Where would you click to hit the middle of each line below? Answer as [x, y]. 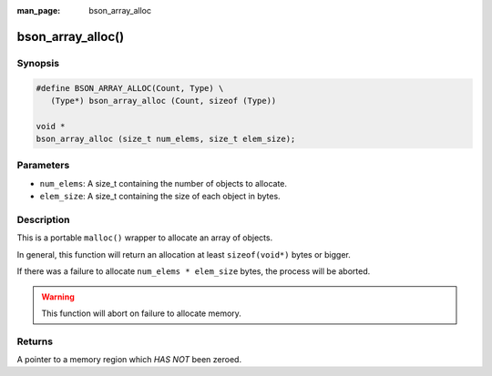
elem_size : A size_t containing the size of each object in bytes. [160, 197]
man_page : [39, 10]
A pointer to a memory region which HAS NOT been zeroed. [129, 360]
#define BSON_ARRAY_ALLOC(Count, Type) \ [130, 88]
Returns [35, 341]
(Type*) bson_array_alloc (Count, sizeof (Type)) [164, 101]
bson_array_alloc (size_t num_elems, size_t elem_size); [166, 139]
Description [43, 220]
